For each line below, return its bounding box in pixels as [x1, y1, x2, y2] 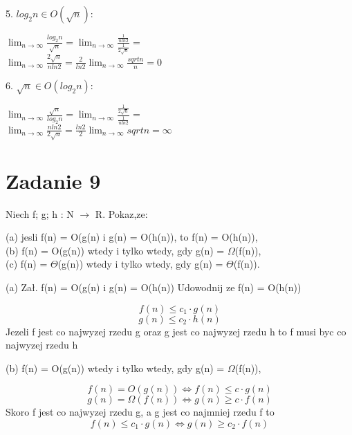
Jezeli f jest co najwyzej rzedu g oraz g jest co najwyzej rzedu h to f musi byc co [6, 324, 346, 338]
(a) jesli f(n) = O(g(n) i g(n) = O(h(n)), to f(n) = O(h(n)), [6, 230, 258, 244]
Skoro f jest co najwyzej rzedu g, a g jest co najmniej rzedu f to [6, 405, 275, 419]
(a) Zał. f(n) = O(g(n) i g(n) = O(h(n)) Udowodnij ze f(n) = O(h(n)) [6, 279, 302, 294]
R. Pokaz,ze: [95, 206, 148, 221]
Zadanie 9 [6, 166, 101, 194]
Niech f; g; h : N [6, 206, 74, 221]
